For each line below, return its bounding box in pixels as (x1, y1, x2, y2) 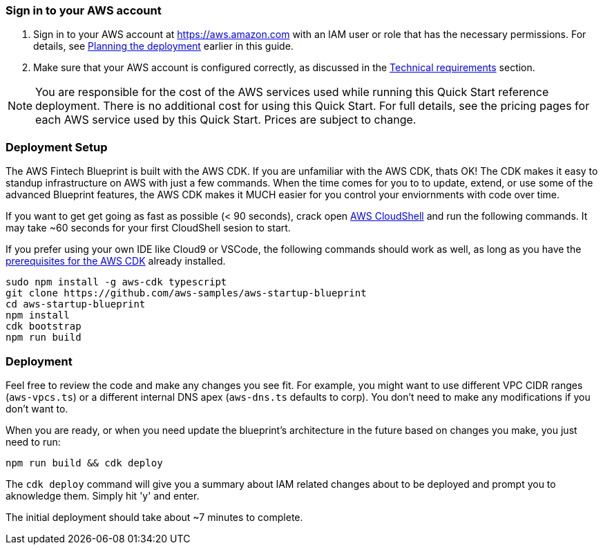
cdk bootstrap (6, 321, 82, 332)
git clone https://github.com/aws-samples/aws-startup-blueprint (6, 287, 367, 299)
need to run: (6, 435, 61, 448)
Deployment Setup (6, 140, 108, 154)
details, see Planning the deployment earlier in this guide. (33, 40, 294, 53)
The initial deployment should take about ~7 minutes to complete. (6, 511, 303, 523)
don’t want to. (6, 402, 68, 415)
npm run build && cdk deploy (6, 457, 163, 468)
